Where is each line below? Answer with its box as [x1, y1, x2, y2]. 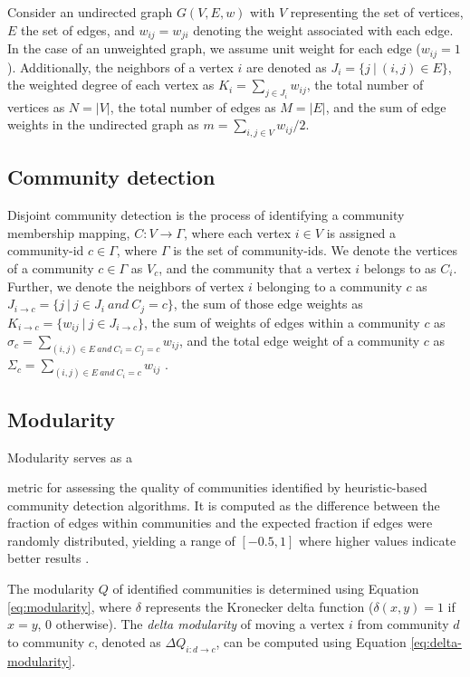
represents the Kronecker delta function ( [145, 596, 374, 615]
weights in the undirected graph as [7, 115, 199, 134]
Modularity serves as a [7, 447, 132, 466]
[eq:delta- [410, 632, 462, 651]
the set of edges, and [21, 20, 135, 39]
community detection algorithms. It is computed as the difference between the [7, 495, 440, 514]
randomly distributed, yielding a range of [7, 530, 235, 549]
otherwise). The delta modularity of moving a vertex [55, 615, 345, 634]
